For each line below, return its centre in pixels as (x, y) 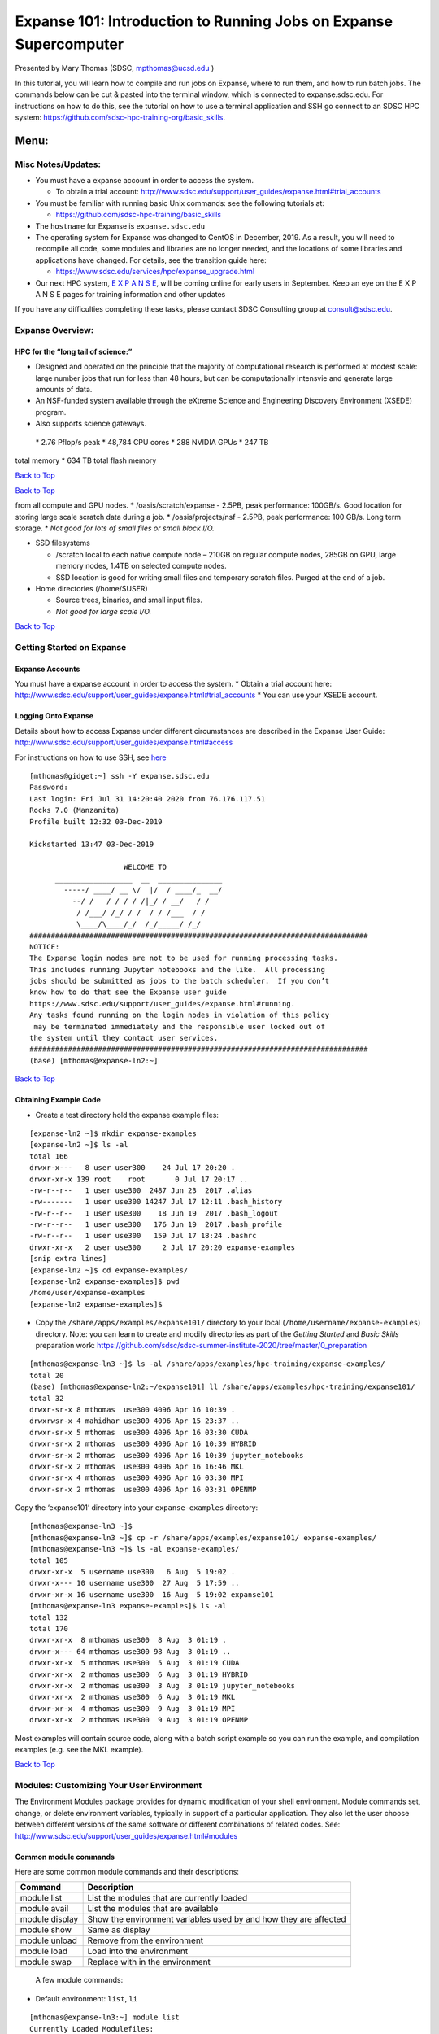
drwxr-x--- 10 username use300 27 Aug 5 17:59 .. (135, 1583)
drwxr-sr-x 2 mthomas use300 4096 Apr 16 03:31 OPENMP (143, 1489)
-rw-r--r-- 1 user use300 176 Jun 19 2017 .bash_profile (156, 1225)
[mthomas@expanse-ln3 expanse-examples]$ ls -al (128, 1606)
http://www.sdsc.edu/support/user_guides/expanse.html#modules (126, 1835)
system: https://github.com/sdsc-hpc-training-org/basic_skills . (120, 117)
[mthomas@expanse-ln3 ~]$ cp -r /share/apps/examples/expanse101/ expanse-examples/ (203, 1537)
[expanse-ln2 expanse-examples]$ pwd (105, 1282)
